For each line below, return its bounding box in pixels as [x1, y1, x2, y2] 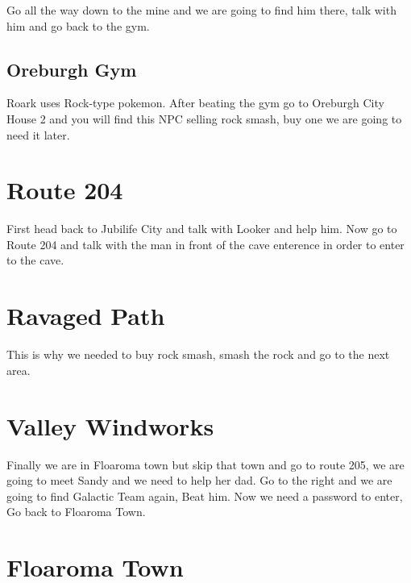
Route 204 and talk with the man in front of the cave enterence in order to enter [6, 235, 405, 252]
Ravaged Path [6, 299, 165, 332]
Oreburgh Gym [6, 56, 137, 81]
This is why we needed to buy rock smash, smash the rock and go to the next [6, 346, 390, 363]
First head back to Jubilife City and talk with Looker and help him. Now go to [6, 220, 397, 237]
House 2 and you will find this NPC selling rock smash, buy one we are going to [6, 110, 402, 127]
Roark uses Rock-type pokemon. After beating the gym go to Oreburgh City [6, 94, 384, 111]
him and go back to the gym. [6, 17, 150, 34]
